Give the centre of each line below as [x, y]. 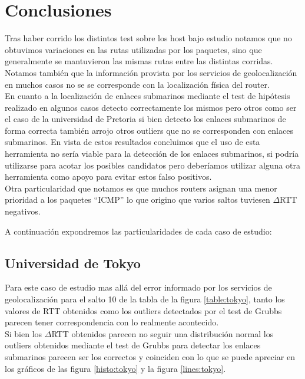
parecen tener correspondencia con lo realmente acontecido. [112, 322]
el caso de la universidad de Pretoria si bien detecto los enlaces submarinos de [145, 119]
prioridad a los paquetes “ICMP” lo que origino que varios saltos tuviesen [137, 200]
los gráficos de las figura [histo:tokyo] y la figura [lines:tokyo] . [115, 368]
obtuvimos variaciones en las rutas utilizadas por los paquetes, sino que [133, 49]
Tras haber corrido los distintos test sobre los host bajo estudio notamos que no [148, 38]
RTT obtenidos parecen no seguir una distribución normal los [163, 333]
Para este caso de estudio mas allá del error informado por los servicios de [138, 287]
